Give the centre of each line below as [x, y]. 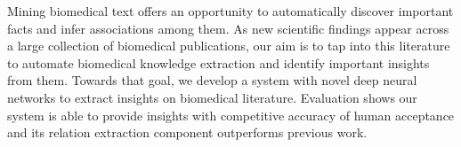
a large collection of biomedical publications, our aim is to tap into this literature [229, 46]
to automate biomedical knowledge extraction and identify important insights [218, 62]
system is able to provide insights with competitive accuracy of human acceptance [231, 115]
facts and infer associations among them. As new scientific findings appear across [228, 28]
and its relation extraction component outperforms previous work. [187, 132]
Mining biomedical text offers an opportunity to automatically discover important [230, 11]
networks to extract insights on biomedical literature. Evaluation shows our [212, 97]
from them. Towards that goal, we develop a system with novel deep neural [212, 80]
